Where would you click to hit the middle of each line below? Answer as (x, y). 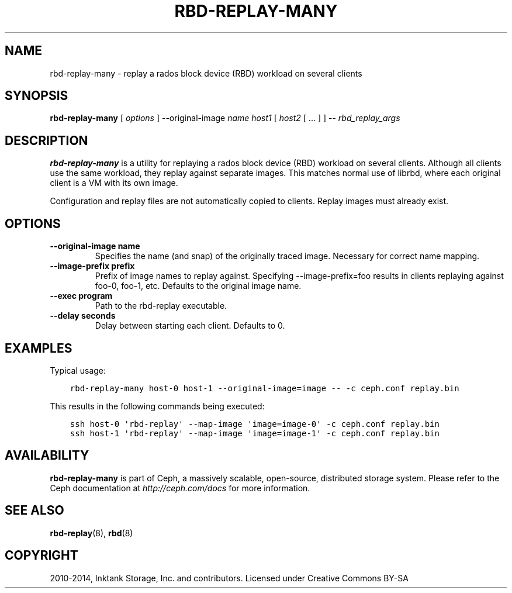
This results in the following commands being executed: (157, 406)
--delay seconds (83, 316)
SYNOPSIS (37, 96)
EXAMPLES (39, 348)
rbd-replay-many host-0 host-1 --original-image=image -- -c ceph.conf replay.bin (264, 388)
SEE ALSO (34, 511)
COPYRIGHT (41, 556)
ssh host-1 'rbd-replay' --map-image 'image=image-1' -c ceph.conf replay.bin (255, 433)
